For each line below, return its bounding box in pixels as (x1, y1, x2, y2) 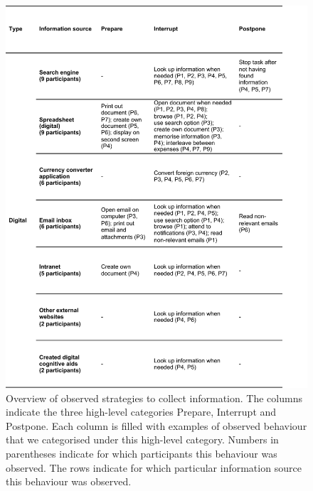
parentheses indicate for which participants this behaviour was (6, 446, 277, 460)
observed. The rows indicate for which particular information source (6, 460, 302, 475)
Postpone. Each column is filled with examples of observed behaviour (6, 418, 307, 433)
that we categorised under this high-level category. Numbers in (6, 432, 279, 447)
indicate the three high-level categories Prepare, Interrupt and (6, 404, 277, 419)
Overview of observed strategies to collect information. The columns (6, 390, 302, 405)
